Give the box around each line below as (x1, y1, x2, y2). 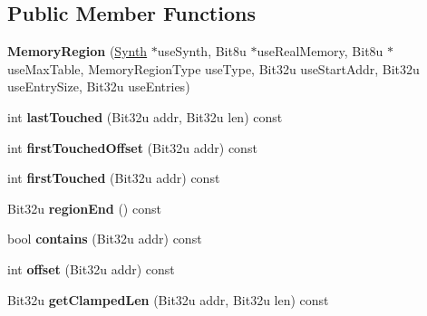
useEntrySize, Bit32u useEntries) (7, 77, 190, 96)
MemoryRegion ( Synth (7, 42, 148, 61)
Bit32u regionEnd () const (7, 198, 161, 217)
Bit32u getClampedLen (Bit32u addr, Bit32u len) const (7, 290, 329, 309)
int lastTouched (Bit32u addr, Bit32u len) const (7, 107, 283, 126)
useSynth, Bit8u (157, 42, 247, 61)
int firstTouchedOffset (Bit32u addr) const (7, 138, 257, 157)
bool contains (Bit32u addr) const (7, 229, 202, 248)
